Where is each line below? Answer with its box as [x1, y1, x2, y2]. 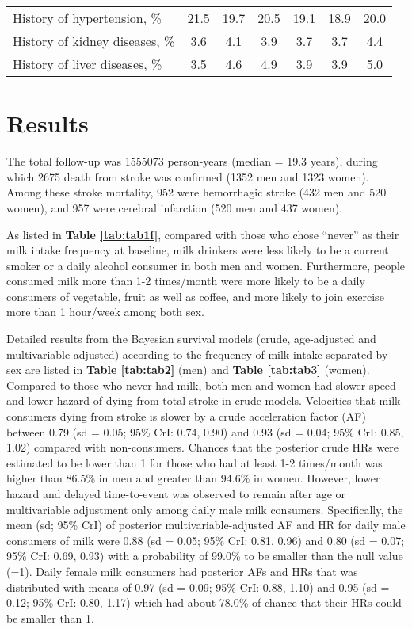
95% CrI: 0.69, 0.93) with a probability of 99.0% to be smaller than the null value [6, 547, 403, 564]
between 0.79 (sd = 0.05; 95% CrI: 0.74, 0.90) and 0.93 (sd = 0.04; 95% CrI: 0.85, [6, 423, 404, 440]
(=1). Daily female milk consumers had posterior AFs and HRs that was [6, 562, 358, 579]
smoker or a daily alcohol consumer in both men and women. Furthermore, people [6, 257, 406, 273]
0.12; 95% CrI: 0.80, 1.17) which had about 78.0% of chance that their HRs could [6, 594, 402, 611]
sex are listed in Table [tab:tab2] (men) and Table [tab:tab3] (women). [6, 361, 370, 378]
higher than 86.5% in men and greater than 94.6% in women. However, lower [6, 470, 380, 486]
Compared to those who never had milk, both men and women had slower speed [6, 376, 396, 393]
